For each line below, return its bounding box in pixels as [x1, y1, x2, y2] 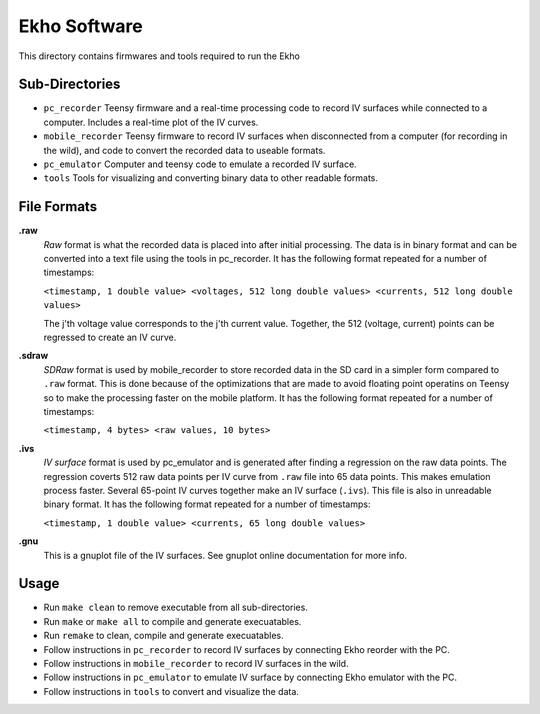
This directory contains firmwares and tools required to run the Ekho [18, 50, 300, 62]
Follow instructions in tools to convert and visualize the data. [43, 685, 300, 697]
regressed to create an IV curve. [43, 331, 177, 344]
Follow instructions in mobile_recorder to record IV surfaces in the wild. [43, 657, 349, 669]
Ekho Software [18, 15, 144, 37]
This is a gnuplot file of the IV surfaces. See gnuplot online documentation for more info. [43, 549, 408, 561]
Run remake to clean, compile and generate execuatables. [43, 630, 284, 642]
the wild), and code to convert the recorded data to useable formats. [43, 144, 326, 156]
